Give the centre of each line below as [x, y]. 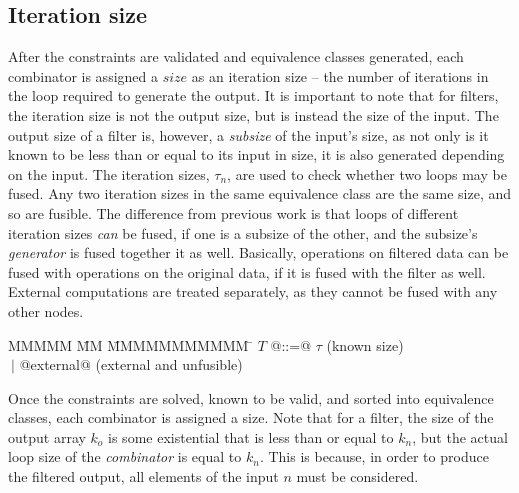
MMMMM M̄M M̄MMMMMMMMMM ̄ [131, 344]
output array [47, 436]
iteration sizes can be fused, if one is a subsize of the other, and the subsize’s [243, 232]
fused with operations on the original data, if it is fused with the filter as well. [247, 271]
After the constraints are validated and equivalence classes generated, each [236, 56]
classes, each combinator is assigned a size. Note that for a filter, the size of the [251, 417]
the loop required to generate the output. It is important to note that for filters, [253, 95]
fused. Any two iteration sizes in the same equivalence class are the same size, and [260, 193]
